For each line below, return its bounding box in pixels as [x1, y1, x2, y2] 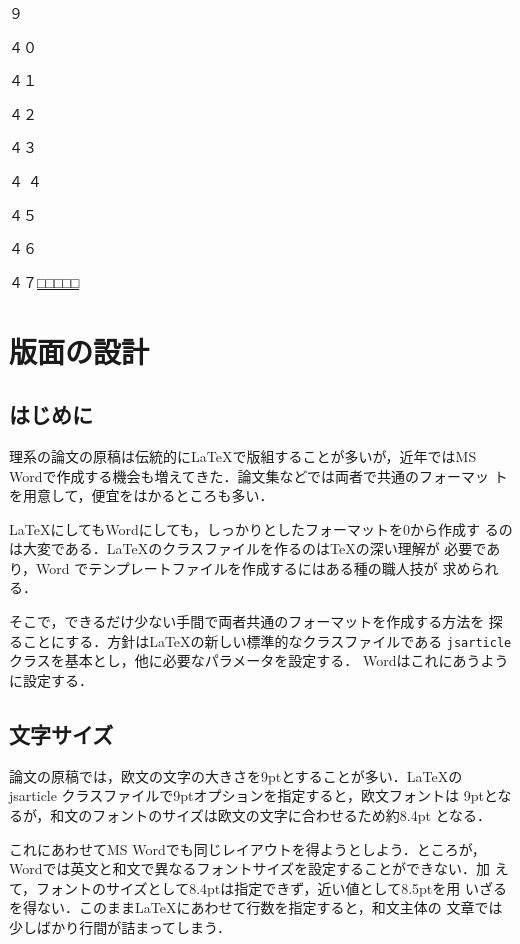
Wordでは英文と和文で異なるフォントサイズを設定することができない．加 [9, 858, 491, 879]
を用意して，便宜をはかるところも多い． [9, 485, 274, 506]
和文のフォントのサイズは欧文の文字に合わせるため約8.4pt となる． [50, 804, 492, 825]
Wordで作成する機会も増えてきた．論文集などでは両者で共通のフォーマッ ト [9, 465, 508, 486]
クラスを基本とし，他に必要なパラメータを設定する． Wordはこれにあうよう [9, 650, 509, 671]
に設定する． [9, 669, 93, 690]
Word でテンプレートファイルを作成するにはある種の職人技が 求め [36, 557, 471, 578]
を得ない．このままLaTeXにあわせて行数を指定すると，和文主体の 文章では [9, 897, 503, 918]
